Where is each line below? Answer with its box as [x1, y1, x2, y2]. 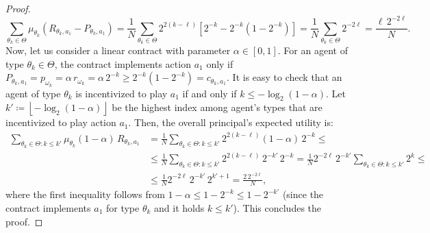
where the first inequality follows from [5, 187, 165, 201]
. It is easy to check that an [227, 70, 342, 84]
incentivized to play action [5, 115, 116, 130]
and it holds [154, 201, 205, 215]
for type [105, 201, 140, 215]
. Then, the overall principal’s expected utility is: [128, 115, 333, 130]
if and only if [182, 86, 237, 100]
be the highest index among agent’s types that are [112, 100, 322, 114]
